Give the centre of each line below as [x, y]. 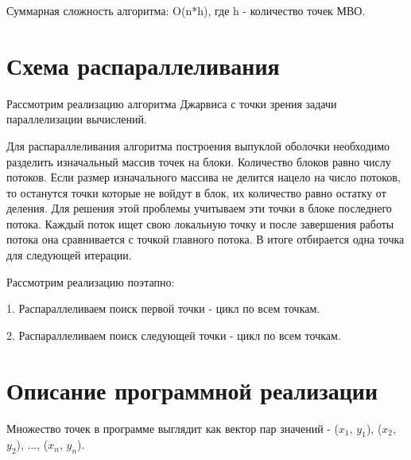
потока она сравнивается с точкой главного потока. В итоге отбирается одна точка [205, 239]
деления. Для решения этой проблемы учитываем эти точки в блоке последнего [199, 208]
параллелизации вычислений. [77, 119]
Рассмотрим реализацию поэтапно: [91, 281]
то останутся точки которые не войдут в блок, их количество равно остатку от [196, 192]
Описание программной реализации [192, 390]
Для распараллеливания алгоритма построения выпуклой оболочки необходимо [198, 145]
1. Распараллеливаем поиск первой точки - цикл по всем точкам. [163, 308]
